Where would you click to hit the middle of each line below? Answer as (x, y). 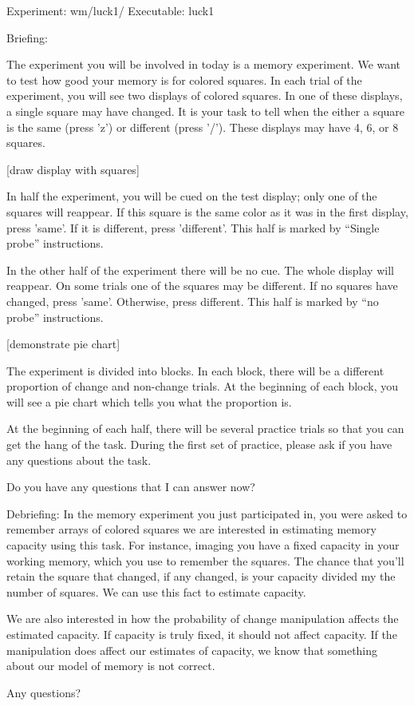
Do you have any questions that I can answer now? (131, 487)
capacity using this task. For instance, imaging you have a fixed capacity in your (203, 545)
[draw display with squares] (73, 169)
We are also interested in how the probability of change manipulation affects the (203, 619)
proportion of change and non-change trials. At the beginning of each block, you (203, 386)
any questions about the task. (79, 460)
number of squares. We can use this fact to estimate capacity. (156, 591)
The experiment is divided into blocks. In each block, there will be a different (195, 370)
